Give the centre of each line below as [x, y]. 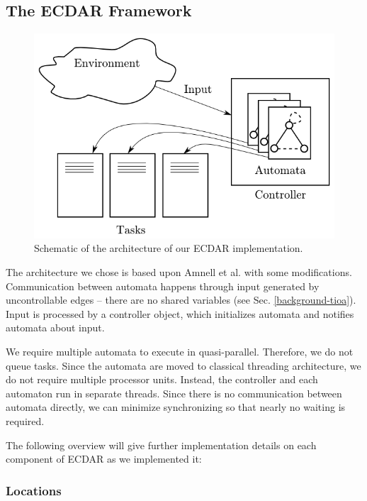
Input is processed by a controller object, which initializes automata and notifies [180, 313]
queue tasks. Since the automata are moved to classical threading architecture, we [183, 365]
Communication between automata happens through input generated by [163, 286]
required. [25, 421]
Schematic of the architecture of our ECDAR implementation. [169, 248]
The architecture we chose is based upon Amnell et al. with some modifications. [179, 272]
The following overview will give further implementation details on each [161, 445]
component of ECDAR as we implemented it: [104, 459]
